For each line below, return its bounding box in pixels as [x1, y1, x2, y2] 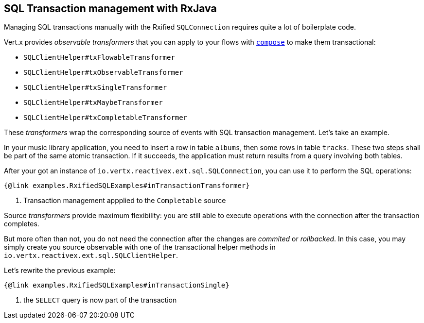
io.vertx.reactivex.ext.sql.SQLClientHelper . [4, 251, 178, 260]
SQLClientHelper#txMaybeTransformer [23, 99, 163, 107]
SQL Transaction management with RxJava [4, 2, 217, 15]
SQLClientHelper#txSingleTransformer [23, 84, 167, 92]
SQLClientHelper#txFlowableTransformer [23, 53, 175, 62]
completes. [4, 220, 39, 228]
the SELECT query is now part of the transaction [23, 296, 177, 305]
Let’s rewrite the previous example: [4, 266, 116, 275]
